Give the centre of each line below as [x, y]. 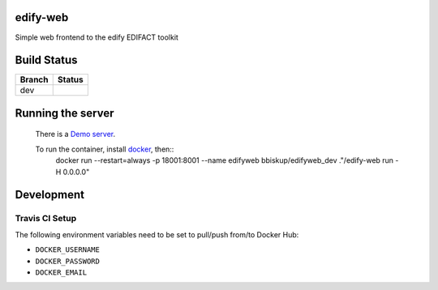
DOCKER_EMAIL [61, 272]
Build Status [46, 60]
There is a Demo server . [75, 134]
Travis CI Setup [46, 219]
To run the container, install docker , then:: [105, 149]
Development [50, 195]
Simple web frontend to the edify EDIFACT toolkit [97, 37]
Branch [34, 79]
